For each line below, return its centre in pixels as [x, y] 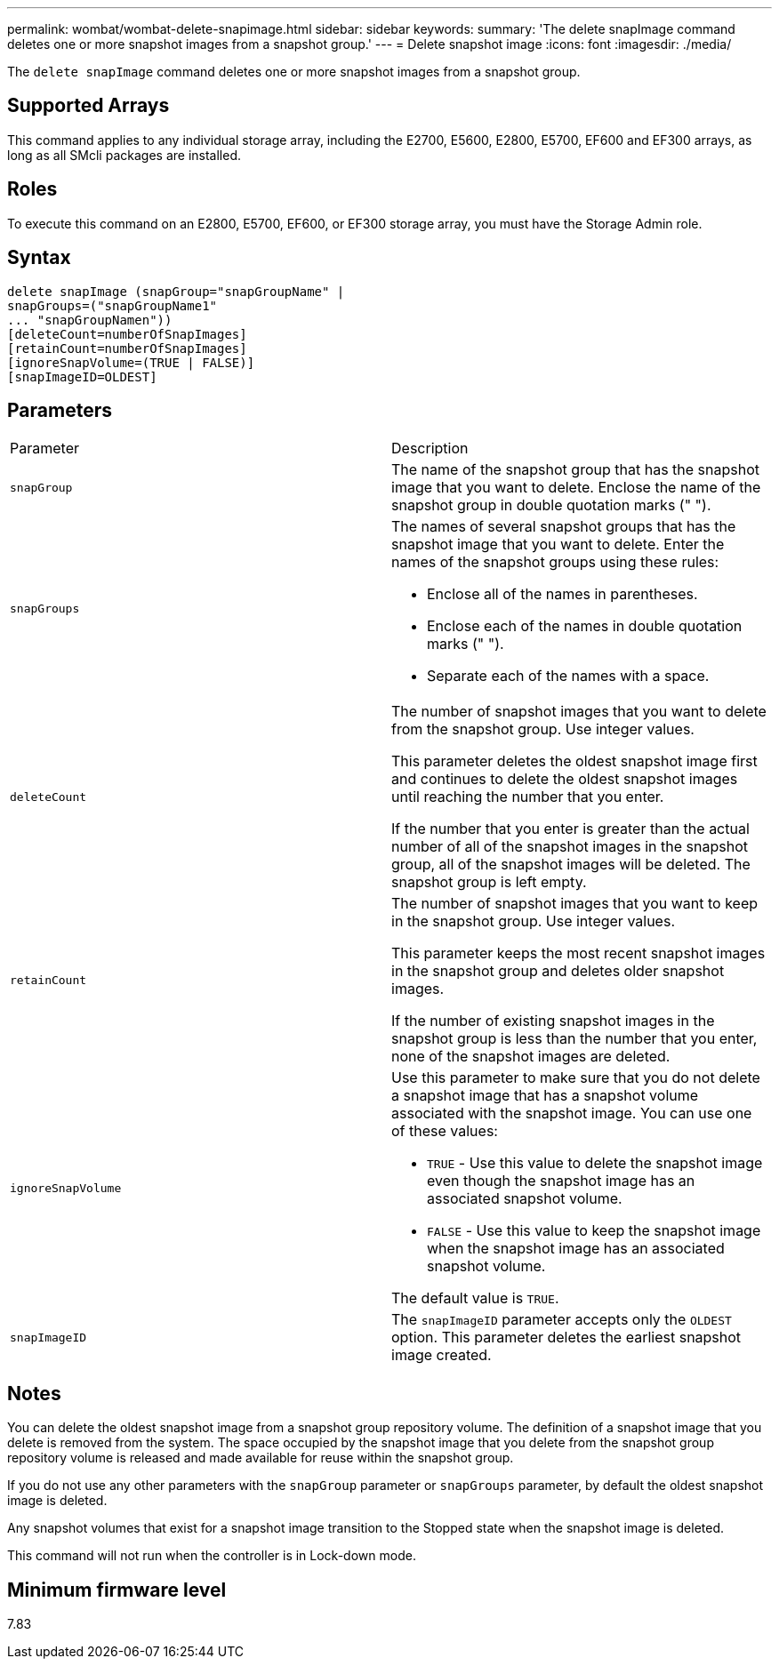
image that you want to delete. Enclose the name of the [576, 488]
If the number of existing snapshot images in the [553, 1021]
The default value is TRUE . [475, 1298]
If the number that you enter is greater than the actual [570, 829]
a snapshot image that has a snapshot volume [545, 1096]
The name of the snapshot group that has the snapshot [576, 470]
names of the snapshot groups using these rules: [555, 562]
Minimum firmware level [117, 1590]
